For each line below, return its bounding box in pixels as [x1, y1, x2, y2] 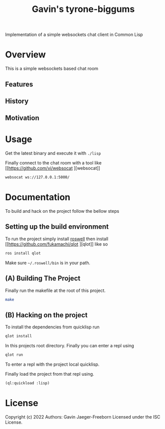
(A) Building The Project [5, 274, 81, 283]
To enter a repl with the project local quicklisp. [5, 361, 100, 367]
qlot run [5, 352, 23, 357]
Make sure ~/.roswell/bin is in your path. [5, 260, 91, 266]
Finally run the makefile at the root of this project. [5, 287, 106, 293]
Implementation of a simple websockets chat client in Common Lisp [5, 31, 143, 38]
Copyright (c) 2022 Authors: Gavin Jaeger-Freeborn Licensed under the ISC [5, 414, 161, 420]
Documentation [5, 192, 71, 203]
